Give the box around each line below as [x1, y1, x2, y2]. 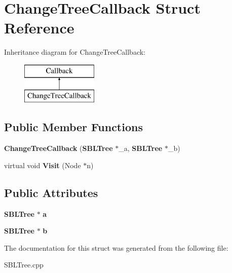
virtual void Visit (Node [4, 160, 81, 170]
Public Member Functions [4, 119, 143, 135]
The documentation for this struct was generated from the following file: [4, 242, 228, 253]
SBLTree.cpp [4, 259, 44, 270]
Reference [4, 17, 74, 38]
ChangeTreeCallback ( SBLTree [4, 143, 113, 153]
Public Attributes [4, 184, 98, 200]
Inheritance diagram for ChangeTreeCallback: [4, 47, 146, 57]
